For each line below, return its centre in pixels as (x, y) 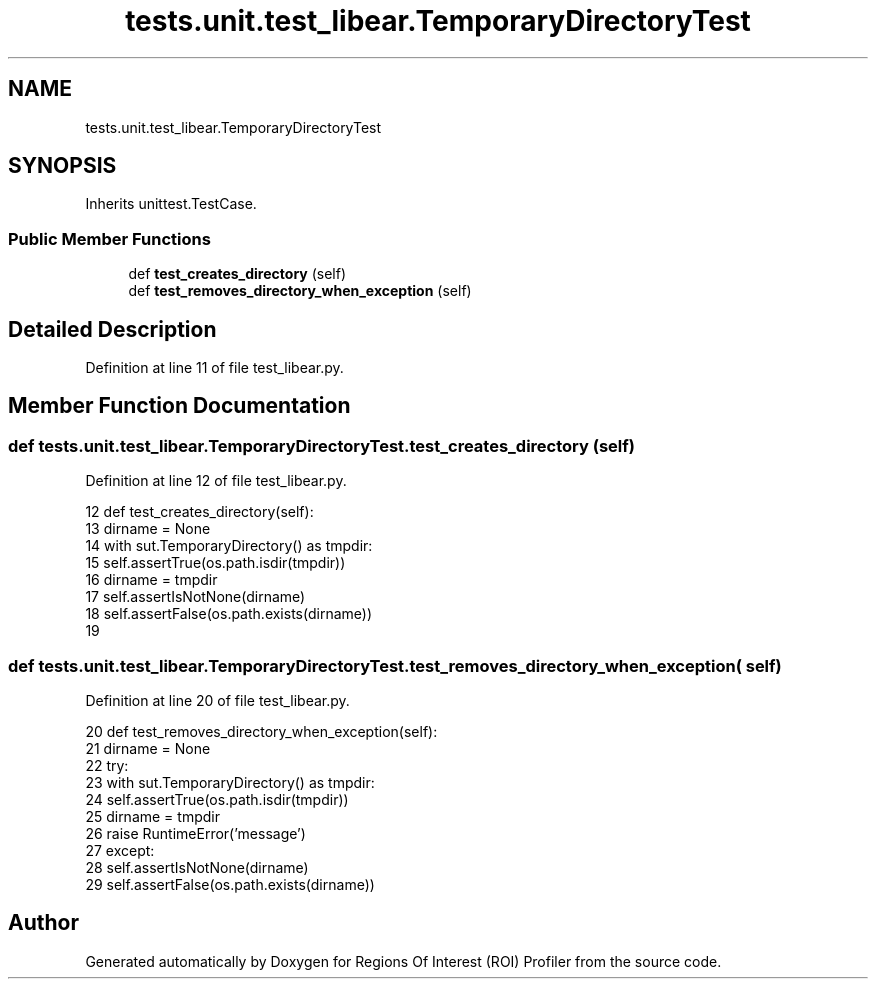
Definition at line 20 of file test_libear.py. (217, 700)
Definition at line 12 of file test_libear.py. (216, 481)
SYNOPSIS (62, 166)
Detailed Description (112, 329)
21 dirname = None (148, 748)
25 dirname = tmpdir (152, 816)
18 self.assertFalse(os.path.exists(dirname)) (228, 614)
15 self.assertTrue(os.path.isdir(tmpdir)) (215, 563)
